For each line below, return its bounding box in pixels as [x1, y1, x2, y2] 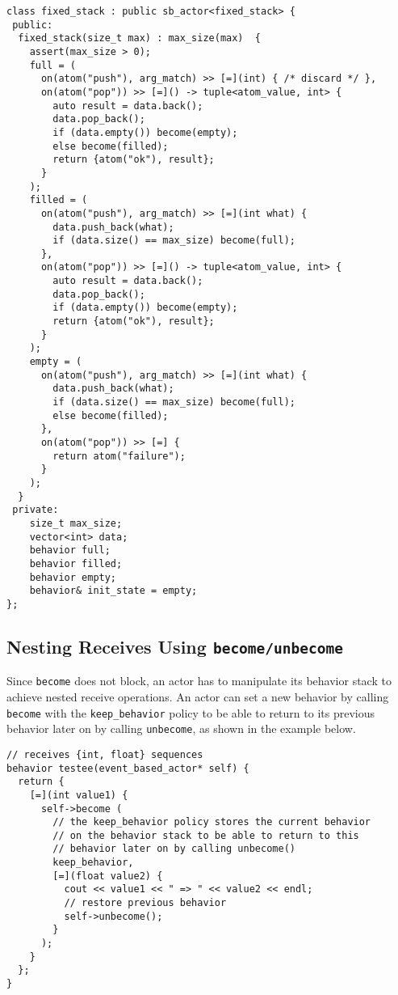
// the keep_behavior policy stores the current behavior [52, 816, 371, 828]
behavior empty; [29, 571, 117, 583]
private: [12, 504, 59, 516]
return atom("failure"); [52, 450, 186, 462]
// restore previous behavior [64, 897, 227, 909]
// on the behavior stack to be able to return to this [52, 829, 359, 841]
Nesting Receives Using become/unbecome [6, 633, 344, 658]
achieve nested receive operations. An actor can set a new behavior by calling [6, 688, 389, 705]
